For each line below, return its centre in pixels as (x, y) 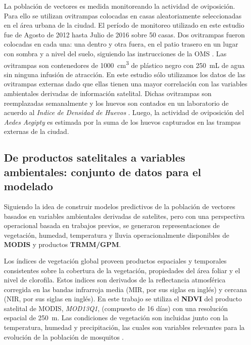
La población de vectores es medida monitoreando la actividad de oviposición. (119, 6)
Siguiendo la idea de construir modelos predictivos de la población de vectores (120, 206)
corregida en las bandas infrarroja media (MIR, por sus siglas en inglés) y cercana (125, 289)
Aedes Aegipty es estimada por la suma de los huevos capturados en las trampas (122, 122)
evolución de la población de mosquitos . (64, 337)
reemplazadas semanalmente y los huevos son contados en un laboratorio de (116, 103)
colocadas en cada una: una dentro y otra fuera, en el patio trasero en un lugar (121, 44)
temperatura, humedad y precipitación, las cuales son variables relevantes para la (124, 327)
